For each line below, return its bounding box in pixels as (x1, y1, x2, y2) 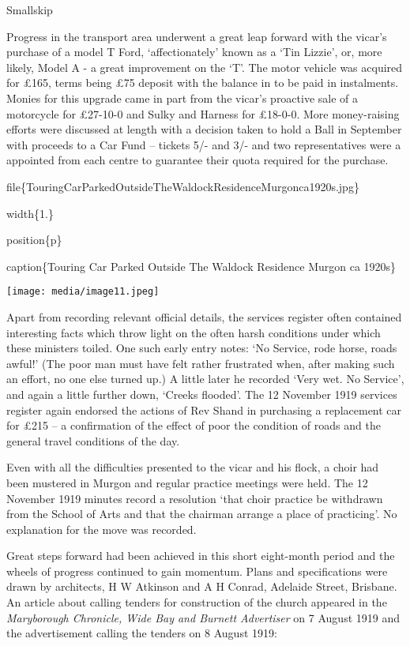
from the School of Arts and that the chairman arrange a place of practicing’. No (6, 505, 397, 522)
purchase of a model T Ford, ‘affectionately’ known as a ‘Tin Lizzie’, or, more (6, 43, 382, 60)
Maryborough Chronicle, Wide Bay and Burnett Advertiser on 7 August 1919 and (6, 609, 401, 625)
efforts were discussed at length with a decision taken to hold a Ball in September (6, 121, 402, 137)
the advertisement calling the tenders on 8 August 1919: (6, 625, 277, 641)
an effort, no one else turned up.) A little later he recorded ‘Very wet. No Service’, (6, 370, 404, 387)
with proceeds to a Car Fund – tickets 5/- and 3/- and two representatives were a (6, 136, 401, 152)
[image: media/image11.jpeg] (6, 286, 160, 298)
